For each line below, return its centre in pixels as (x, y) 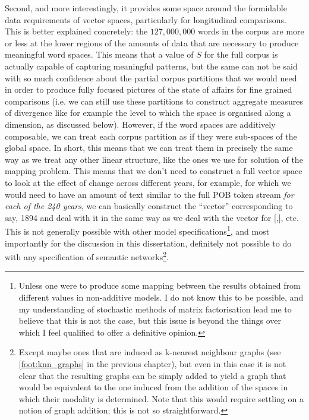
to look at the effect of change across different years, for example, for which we (148, 182)
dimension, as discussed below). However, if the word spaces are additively (140, 124)
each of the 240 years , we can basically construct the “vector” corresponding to (149, 206)
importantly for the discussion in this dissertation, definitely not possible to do (148, 243)
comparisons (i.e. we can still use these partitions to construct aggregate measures (154, 101)
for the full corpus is (241, 54)
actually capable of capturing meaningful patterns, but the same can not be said (151, 66)
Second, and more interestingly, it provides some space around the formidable (146, 8)
